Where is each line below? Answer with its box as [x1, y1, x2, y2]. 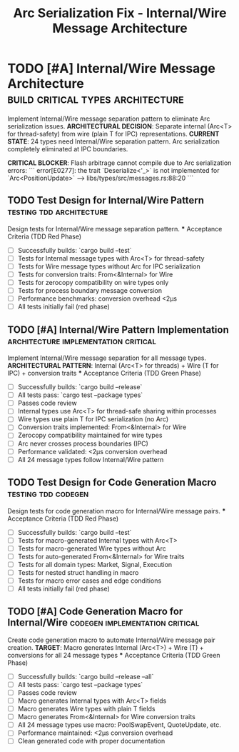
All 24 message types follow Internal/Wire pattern [17, 455, 164, 463]
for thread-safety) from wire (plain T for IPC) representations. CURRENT [7, 129, 220, 138]
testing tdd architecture [7, 206, 108, 218]
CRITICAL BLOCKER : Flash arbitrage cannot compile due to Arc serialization [7, 159, 232, 167]
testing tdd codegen [7, 488, 89, 500]
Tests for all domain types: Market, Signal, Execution [17, 560, 173, 568]
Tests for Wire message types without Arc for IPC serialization [17, 262, 201, 271]
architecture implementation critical [7, 334, 157, 347]
